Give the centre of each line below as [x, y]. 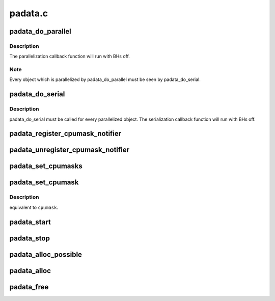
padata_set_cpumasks [46, 166]
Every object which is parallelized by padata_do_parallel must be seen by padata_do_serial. [105, 79]
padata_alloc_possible [46, 254]
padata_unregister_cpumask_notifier [70, 150]
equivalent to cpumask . [34, 207]
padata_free [29, 287]
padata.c [29, 13]
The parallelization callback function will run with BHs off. [70, 57]
